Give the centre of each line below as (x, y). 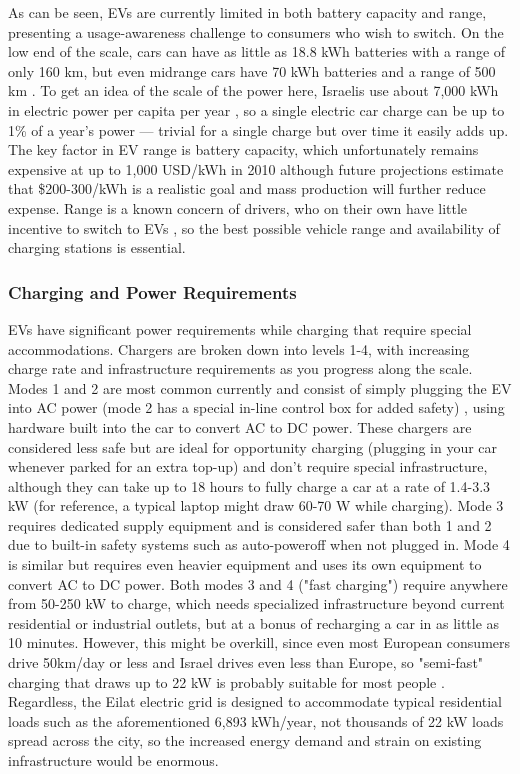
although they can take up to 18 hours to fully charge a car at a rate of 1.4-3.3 (249, 485)
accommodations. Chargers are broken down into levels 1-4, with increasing (239, 348)
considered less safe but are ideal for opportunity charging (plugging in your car (253, 446)
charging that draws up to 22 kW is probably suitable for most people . (226, 681)
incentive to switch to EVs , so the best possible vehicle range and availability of (254, 227)
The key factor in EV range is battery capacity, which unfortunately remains (243, 149)
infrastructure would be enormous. (113, 760)
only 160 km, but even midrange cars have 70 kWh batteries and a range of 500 (252, 70)
